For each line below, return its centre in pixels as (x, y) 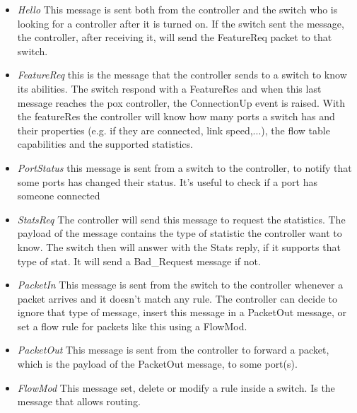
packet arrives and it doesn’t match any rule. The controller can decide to (177, 298)
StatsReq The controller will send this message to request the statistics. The (181, 219)
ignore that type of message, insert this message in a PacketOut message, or (182, 312)
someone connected (59, 196)
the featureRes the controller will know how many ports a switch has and (176, 116)
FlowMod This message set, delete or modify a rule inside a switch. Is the (176, 387)
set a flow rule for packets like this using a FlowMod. (132, 326)
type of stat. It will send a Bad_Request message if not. (139, 261)
